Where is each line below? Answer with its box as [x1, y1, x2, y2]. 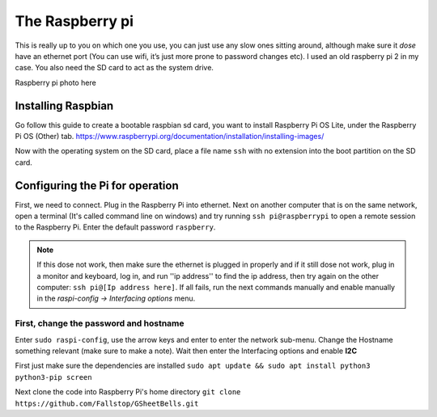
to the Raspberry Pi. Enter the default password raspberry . [15, 222, 216, 232]
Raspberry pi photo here [15, 78, 96, 87]
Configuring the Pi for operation [15, 179, 179, 192]
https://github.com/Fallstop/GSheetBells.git [15, 398, 199, 408]
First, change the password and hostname [15, 318, 185, 329]
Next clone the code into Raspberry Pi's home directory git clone [15, 387, 241, 397]
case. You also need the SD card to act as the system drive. [15, 63, 214, 73]
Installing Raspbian [15, 99, 114, 112]
